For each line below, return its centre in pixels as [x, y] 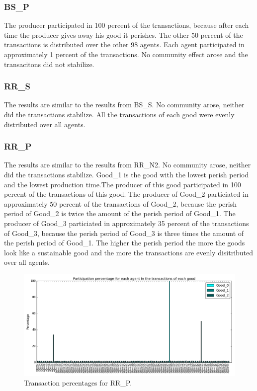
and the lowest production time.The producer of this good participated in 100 [123, 184]
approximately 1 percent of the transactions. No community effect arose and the [126, 54]
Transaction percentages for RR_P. [78, 383]
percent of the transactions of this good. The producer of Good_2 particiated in [126, 194]
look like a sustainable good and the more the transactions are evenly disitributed [129, 252]
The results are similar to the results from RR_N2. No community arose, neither [128, 165]
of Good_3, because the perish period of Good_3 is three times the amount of [124, 233]
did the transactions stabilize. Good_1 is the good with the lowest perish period [127, 174]
